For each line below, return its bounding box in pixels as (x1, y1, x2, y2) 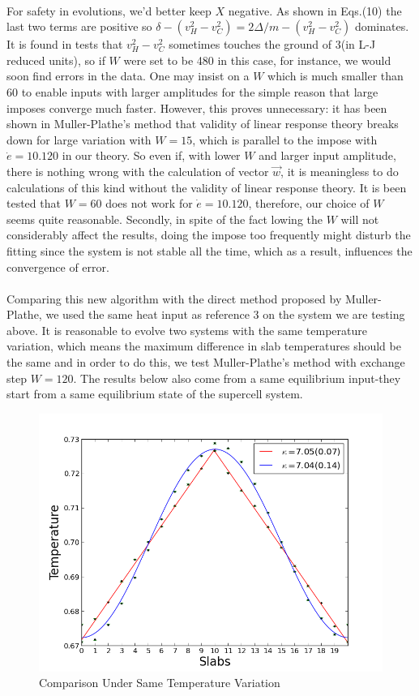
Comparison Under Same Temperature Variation (39, 674, 280, 691)
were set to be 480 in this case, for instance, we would (123, 51, 391, 68)
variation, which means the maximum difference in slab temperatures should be (6, 337, 401, 354)
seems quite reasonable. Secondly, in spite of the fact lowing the (6, 210, 323, 227)
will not (340, 210, 379, 227)
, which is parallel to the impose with (192, 131, 378, 148)
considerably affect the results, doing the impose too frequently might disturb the (6, 226, 411, 243)
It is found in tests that (6, 36, 123, 53)
